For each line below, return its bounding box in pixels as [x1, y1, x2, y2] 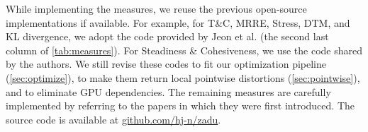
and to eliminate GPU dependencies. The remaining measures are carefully [6, 84, 331, 99]
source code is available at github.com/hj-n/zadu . [6, 112, 221, 126]
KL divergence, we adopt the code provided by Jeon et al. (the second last [6, 29, 329, 44]
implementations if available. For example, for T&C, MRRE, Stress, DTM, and [6, 15, 350, 30]
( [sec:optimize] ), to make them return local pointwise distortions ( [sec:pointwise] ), [6, 70, 360, 85]
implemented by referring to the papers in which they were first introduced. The [6, 98, 355, 113]
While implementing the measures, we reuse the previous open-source [6, 1, 307, 16]
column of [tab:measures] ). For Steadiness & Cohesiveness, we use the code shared [6, 42, 363, 57]
